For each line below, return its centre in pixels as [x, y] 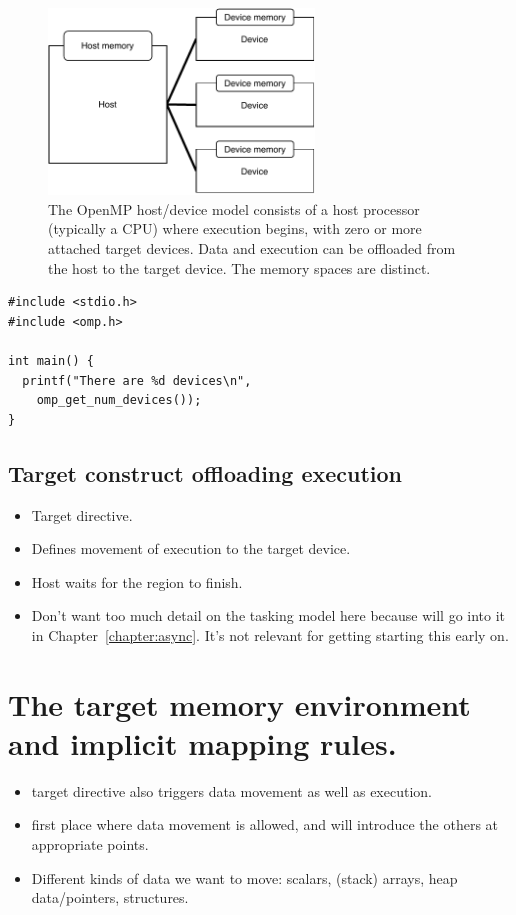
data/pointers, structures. [110, 897]
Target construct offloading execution [205, 472]
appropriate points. [90, 844]
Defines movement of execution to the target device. [191, 548]
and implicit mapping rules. [202, 742]
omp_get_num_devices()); [119, 400]
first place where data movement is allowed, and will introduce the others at [265, 824]
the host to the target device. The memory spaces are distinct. [239, 267]
